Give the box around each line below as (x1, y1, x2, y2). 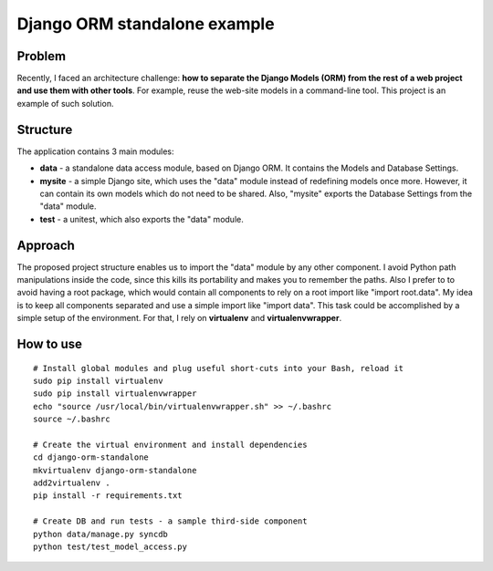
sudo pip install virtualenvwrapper (33, 389, 197, 399)
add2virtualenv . (33, 478, 110, 488)
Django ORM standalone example (16, 14, 275, 34)
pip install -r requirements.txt (33, 491, 183, 501)
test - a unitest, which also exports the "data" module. (39, 213, 244, 224)
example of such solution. (16, 98, 114, 109)
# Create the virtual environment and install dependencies (33, 439, 308, 450)
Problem (16, 48, 67, 64)
